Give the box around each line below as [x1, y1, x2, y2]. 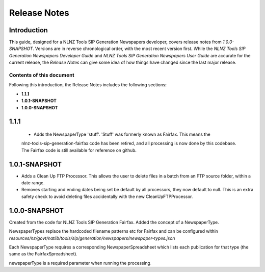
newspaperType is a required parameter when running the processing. [9, 260, 152, 266]
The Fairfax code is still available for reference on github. [21, 147, 137, 153]
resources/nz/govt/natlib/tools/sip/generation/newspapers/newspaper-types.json [9, 235, 175, 241]
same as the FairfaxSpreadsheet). [9, 251, 78, 257]
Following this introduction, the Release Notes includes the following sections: [9, 82, 167, 88]
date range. [21, 180, 45, 186]
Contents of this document [9, 72, 75, 78]
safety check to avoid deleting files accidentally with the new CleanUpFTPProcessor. [21, 194, 193, 199]
